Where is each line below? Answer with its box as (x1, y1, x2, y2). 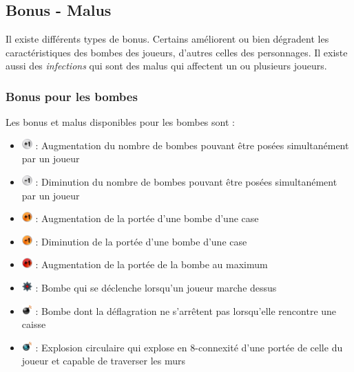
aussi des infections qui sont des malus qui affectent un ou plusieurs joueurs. (6, 58, 327, 73)
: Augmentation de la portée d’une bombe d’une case (35, 211, 259, 226)
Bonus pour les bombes (6, 87, 138, 105)
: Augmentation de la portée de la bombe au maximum (35, 257, 268, 272)
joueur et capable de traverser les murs (21, 353, 186, 368)
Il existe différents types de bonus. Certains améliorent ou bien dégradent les (6, 32, 329, 46)
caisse (21, 317, 46, 331)
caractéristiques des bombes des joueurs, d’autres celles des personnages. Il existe (6, 45, 348, 59)
